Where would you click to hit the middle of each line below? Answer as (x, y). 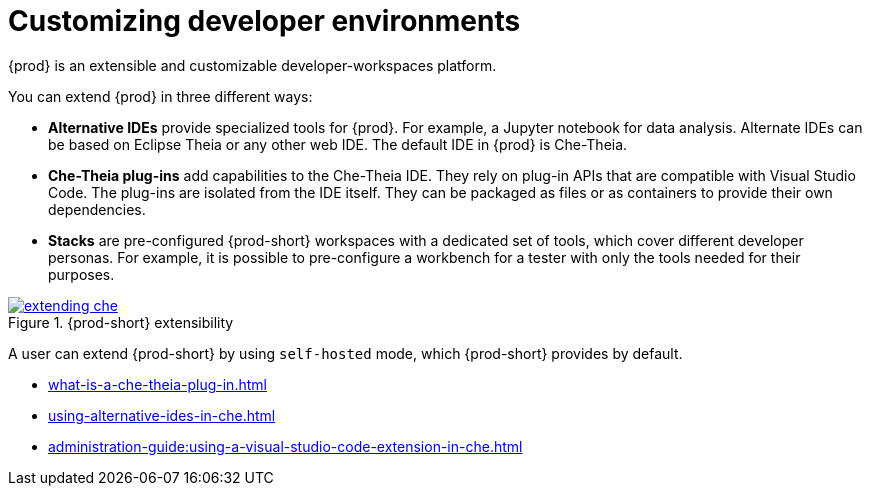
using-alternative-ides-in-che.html (162, 415)
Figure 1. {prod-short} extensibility (121, 322)
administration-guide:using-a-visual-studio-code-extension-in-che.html (285, 446)
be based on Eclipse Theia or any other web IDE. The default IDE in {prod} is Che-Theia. (338, 144)
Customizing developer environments (264, 21)
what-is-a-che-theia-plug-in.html (157, 384)
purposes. (81, 274)
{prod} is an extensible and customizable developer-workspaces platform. (252, 65)
